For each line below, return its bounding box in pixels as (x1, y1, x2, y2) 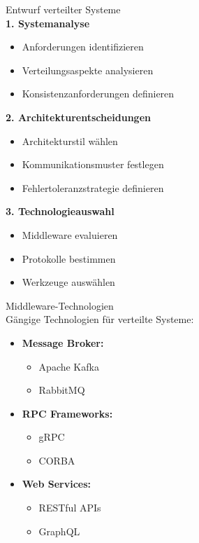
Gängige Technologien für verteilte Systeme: (6, 312, 194, 327)
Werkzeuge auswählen (22, 275, 115, 289)
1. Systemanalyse (6, 15, 90, 30)
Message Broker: (22, 335, 104, 350)
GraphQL (38, 523, 80, 538)
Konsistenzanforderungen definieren (22, 86, 175, 101)
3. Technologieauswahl (6, 204, 115, 219)
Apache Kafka (38, 359, 99, 373)
